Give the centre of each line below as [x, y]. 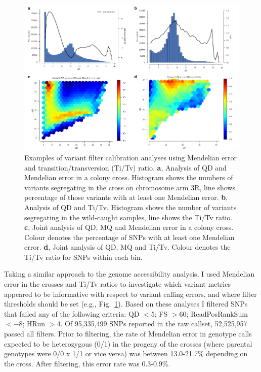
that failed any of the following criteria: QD [72, 313]
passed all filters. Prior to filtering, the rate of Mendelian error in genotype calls [128, 334]
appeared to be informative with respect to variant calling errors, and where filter [130, 294]
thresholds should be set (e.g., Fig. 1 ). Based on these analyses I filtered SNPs [126, 304]
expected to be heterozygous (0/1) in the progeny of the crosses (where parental [128, 343]
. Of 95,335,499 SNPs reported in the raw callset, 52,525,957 [154, 324]
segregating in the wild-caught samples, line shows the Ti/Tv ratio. [128, 217]
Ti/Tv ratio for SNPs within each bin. [83, 257]
